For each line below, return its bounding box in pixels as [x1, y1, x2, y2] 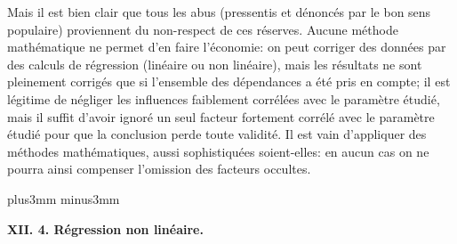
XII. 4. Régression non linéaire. [7, 219, 204, 238]
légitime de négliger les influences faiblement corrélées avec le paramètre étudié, [7, 89, 440, 108]
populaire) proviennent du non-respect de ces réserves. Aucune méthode [7, 20, 398, 38]
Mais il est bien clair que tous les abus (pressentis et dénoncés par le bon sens [7, 3, 431, 20]
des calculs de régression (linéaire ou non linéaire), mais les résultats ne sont [7, 54, 422, 73]
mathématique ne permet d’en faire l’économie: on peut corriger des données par [7, 37, 446, 56]
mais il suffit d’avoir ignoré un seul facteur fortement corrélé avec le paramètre [7, 107, 435, 126]
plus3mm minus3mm [7, 189, 120, 207]
